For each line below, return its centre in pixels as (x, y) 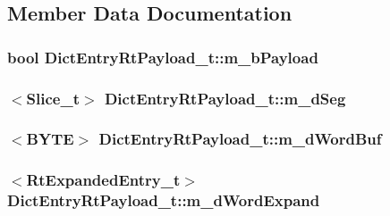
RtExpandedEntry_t (103, 180)
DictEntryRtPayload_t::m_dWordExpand (164, 200)
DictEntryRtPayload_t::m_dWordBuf (240, 139)
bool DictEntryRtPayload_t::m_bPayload (163, 57)
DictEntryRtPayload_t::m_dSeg (225, 98)
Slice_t (53, 98)
